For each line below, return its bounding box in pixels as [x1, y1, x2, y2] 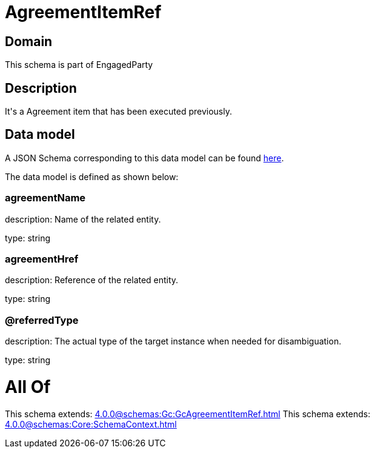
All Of [5, 376, 51, 397]
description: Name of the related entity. [5, 213, 161, 224]
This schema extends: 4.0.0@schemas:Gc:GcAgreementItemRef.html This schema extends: [5, 408, 371, 419]
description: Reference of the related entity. [5, 275, 179, 286]
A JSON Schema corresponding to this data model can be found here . [5, 152, 284, 163]
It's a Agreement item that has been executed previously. [5, 106, 232, 117]
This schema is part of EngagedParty [5, 59, 153, 70]
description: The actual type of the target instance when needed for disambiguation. [5, 336, 342, 347]
